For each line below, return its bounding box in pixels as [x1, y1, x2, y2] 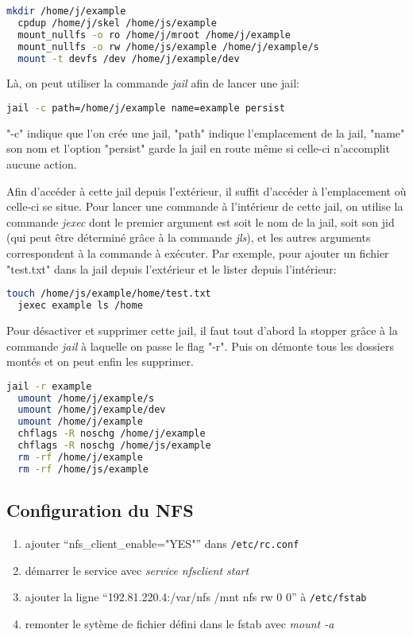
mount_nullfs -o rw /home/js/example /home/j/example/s [17, 41, 319, 52]
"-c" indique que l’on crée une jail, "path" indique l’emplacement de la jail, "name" [6, 124, 405, 141]
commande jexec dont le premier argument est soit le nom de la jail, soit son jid [6, 213, 395, 230]
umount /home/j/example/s [17, 392, 155, 404]
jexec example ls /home [17, 300, 143, 312]
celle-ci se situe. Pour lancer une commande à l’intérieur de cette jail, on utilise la [6, 198, 403, 215]
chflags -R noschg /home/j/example [17, 428, 206, 440]
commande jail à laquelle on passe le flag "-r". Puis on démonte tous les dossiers [6, 337, 394, 354]
